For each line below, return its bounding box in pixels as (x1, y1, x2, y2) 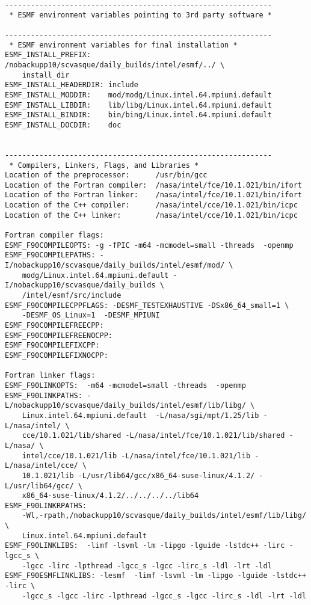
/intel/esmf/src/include (22, 291, 122, 300)
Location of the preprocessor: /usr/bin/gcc (5, 171, 208, 180)
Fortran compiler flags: (5, 231, 104, 240)
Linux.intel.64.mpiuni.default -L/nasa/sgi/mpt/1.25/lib (22, 411, 259, 420)
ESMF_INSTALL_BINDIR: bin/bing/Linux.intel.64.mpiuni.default (5, 111, 272, 120)
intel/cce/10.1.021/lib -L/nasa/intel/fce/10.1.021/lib (22, 451, 251, 460)
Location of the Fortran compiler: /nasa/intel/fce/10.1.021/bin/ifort (5, 180, 302, 189)
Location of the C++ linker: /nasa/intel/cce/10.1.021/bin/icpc (5, 210, 298, 220)
